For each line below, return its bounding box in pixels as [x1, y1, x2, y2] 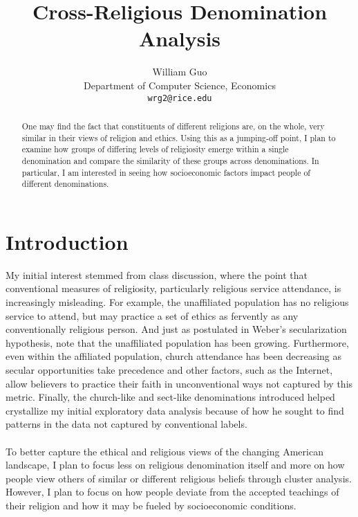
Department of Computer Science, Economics [84, 78, 276, 92]
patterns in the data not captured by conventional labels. [6, 417, 247, 431]
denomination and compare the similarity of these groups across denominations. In [21, 154, 319, 166]
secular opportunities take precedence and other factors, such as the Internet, [6, 362, 333, 377]
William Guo [152, 64, 207, 79]
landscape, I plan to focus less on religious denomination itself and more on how [6, 457, 345, 472]
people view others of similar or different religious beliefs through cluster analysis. [6, 471, 352, 485]
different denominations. [21, 178, 109, 190]
